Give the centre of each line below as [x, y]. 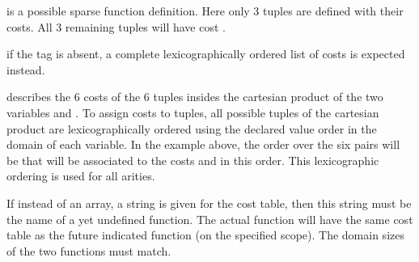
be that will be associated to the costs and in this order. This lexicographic [193, 160]
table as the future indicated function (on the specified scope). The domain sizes [205, 235]
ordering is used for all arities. [81, 176]
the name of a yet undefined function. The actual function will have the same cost [210, 219]
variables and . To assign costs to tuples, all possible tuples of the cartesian [193, 112]
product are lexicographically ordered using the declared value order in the [192, 128]
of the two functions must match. [89, 250]
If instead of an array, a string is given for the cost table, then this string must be [209, 203]
